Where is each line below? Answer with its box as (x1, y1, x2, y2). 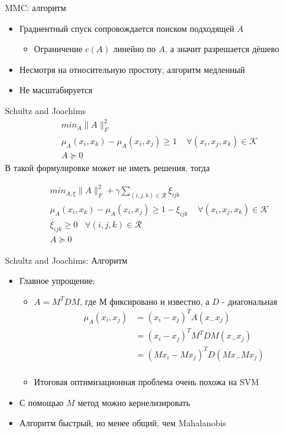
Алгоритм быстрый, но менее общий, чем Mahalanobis (19, 416, 226, 429)
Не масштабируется (19, 83, 93, 96)
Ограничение (34, 42, 83, 55)
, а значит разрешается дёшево (164, 42, 279, 55)
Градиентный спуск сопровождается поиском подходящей (19, 21, 234, 34)
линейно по (113, 42, 156, 55)
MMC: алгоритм (5, 1, 66, 13)
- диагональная (222, 294, 277, 307)
